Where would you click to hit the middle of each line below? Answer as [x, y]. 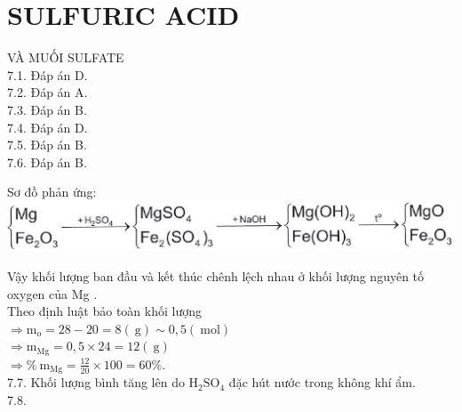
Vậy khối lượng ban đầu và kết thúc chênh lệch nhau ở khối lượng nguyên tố [216, 276]
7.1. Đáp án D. [48, 74]
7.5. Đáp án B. [47, 145]
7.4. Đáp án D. [48, 127]
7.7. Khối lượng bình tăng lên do [96, 382]
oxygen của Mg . [52, 293]
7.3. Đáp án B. [47, 109]
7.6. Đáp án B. [47, 162]
